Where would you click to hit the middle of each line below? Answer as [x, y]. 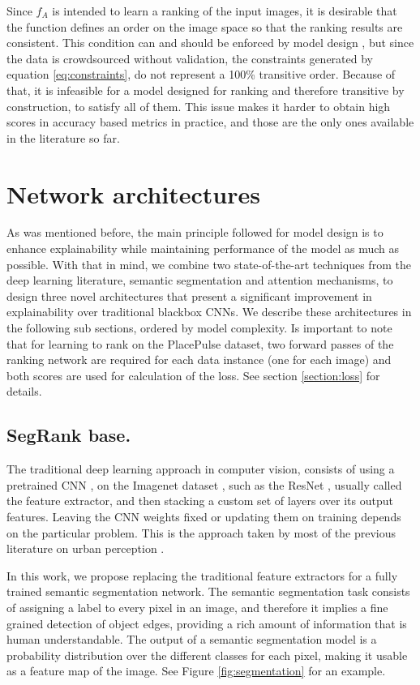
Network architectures [133, 193]
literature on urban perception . [86, 548]
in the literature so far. [63, 137]
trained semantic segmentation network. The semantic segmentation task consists [208, 591]
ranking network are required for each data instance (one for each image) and [199, 360]
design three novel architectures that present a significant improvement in [189, 295]
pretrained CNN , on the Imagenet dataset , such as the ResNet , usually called [204, 484]
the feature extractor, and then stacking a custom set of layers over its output [200, 501]
